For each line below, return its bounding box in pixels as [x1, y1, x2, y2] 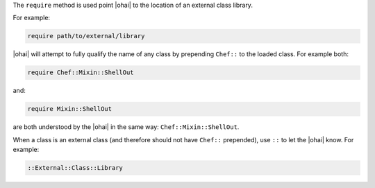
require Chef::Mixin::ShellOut [27, 69, 135, 76]
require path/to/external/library [27, 32, 145, 40]
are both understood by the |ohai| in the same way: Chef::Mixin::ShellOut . [12, 123, 240, 131]
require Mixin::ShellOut [27, 105, 112, 113]
